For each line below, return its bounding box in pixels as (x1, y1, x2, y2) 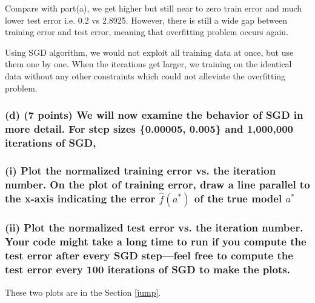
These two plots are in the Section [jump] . (5, 285, 161, 298)
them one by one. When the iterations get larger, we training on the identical (5, 58, 292, 70)
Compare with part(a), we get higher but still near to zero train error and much (5, 2, 302, 14)
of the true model (194, 190, 282, 205)
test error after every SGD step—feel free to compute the (5, 248, 293, 263)
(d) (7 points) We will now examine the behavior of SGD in (5, 107, 303, 122)
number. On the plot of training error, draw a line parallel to (5, 176, 310, 191)
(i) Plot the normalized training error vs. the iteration (5, 162, 276, 178)
